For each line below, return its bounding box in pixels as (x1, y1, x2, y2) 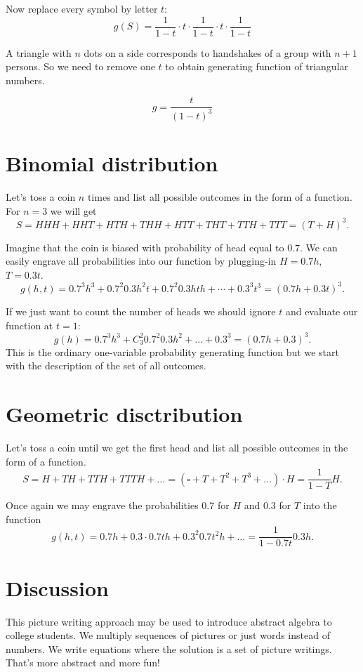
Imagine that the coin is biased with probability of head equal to (6, 239, 284, 254)
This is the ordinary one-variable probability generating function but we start (6, 344, 339, 359)
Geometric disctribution (6, 400, 243, 428)
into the (303, 498, 337, 513)
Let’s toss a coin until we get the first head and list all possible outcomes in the (6, 440, 348, 454)
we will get (50, 203, 97, 218)
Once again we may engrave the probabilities (6, 498, 199, 513)
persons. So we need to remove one (6, 59, 155, 74)
